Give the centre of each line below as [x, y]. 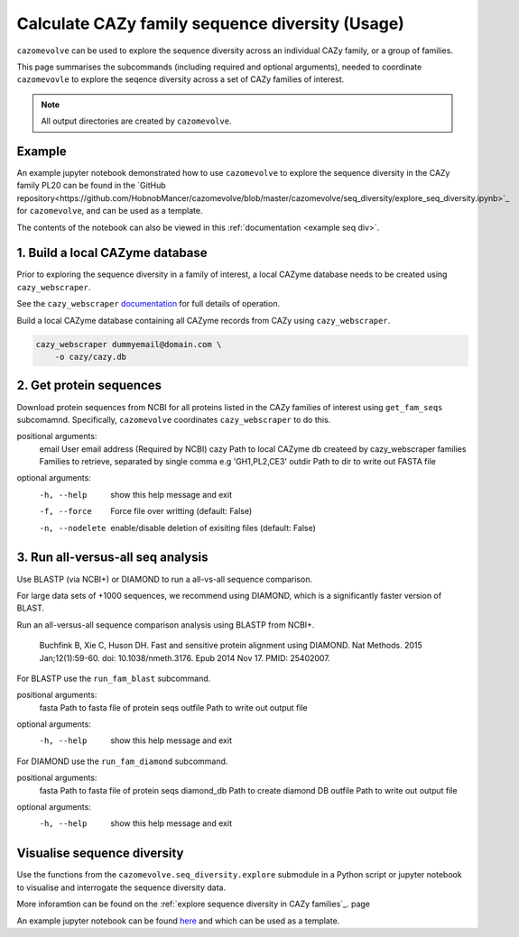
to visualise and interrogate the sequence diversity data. [121, 887]
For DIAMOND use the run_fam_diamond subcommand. [122, 761]
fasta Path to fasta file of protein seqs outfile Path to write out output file [174, 707]
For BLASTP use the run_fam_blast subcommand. [114, 678]
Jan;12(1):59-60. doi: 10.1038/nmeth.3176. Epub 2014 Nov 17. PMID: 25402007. [185, 657]
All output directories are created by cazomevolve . [136, 121]
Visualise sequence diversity [100, 854]
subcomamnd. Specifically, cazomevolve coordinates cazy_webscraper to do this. [174, 419]
